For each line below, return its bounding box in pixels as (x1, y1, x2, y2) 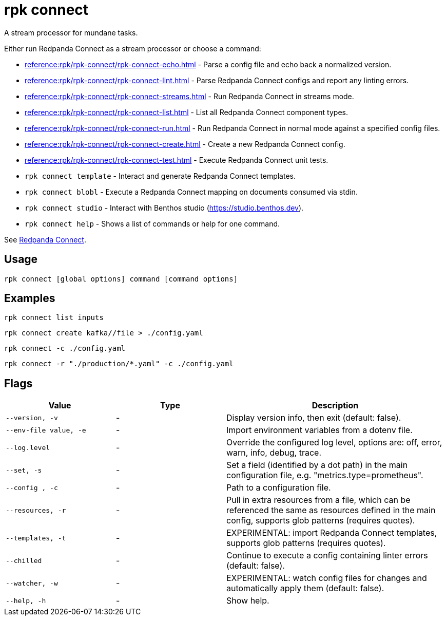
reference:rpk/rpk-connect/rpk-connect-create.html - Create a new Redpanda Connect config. (25, 139, 345, 148)
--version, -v (6, 414, 58, 422)
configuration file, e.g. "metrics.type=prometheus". (226, 470, 423, 481)
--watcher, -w (6, 579, 58, 587)
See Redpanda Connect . (4, 235, 86, 244)
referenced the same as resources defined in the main (226, 505, 436, 516)
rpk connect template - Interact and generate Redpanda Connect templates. (25, 171, 296, 180)
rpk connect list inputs (4, 313, 104, 322)
